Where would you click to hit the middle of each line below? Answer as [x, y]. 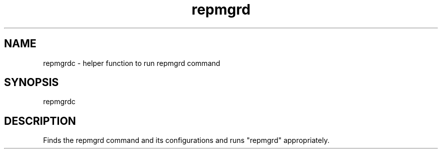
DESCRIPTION [40, 121]
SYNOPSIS [32, 83]
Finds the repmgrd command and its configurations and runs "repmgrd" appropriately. [186, 140]
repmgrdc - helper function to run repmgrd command [132, 63]
